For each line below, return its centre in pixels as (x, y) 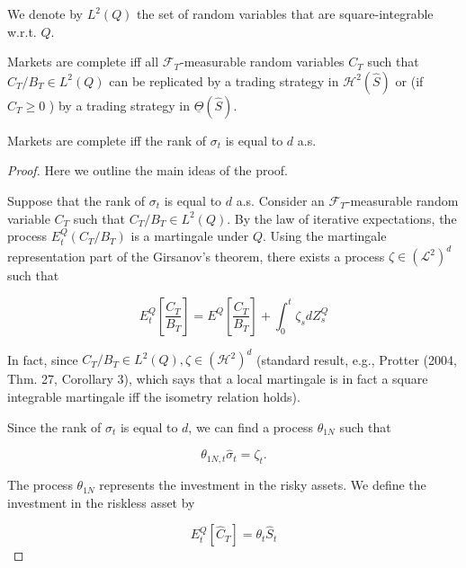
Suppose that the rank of (76, 200)
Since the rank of (54, 426)
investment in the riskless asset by (101, 502)
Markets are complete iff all (83, 62)
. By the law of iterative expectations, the (342, 218)
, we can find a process (251, 426)
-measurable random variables (262, 62)
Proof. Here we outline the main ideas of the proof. (148, 170)
